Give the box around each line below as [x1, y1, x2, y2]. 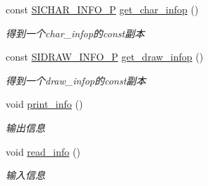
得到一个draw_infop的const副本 [6, 73, 147, 87]
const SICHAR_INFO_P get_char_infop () [6, 2, 199, 16]
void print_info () [6, 97, 83, 111]
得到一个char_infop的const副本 [6, 25, 145, 40]
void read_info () [6, 144, 80, 159]
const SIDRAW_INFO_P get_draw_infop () [6, 49, 204, 64]
